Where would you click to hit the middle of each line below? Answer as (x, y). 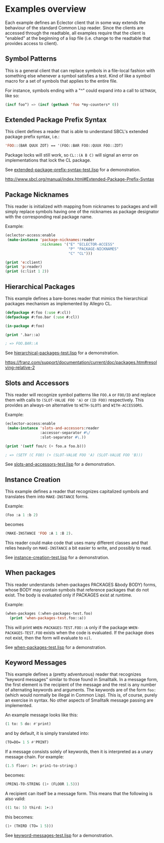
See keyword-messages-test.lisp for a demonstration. (59, 835)
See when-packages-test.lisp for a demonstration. (56, 647)
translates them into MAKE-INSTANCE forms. (47, 497)
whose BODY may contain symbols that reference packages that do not (77, 590)
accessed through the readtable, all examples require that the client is (75, 33)
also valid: (15, 798)
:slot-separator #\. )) (63, 437)
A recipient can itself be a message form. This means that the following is (79, 793)
